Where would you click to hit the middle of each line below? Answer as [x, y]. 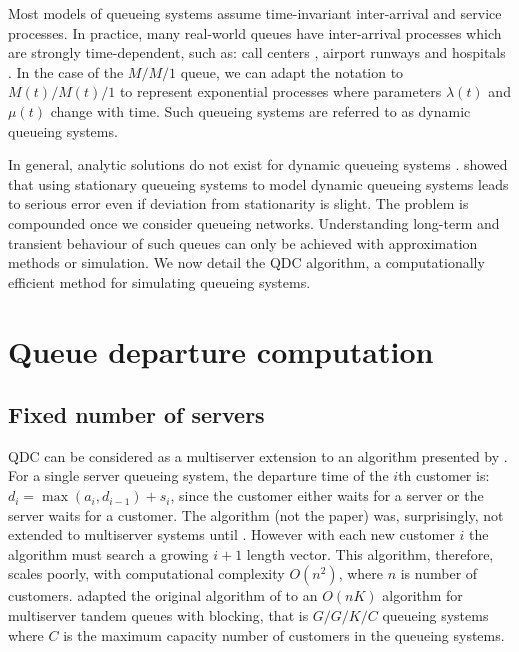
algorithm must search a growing [108, 553]
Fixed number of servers [136, 414]
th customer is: [444, 475]
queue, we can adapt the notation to [292, 71]
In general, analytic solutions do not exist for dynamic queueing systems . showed [258, 164]
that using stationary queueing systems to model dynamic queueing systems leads [258, 183]
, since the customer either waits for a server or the [327, 495]
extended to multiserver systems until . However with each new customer [231, 534]
